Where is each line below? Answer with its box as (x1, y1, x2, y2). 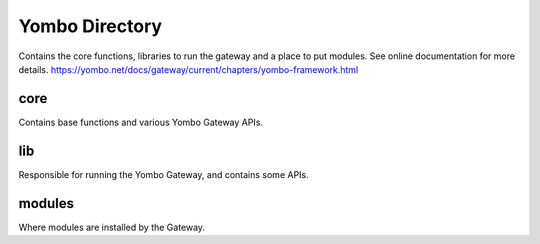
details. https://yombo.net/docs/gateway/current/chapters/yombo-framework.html (18, 63, 359, 75)
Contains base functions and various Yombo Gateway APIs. (18, 116, 264, 128)
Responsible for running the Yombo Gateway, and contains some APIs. (18, 168, 309, 180)
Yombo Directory (18, 15, 163, 37)
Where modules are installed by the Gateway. (18, 221, 205, 233)
